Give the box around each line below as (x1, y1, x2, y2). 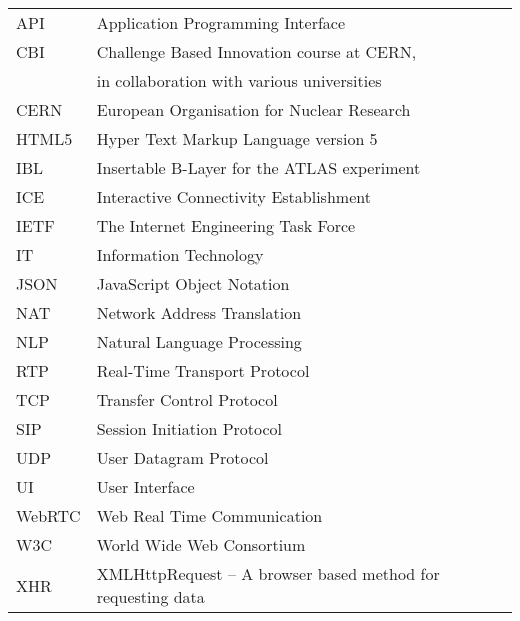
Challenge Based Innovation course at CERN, (96, 40, 417, 63)
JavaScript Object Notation (96, 272, 290, 295)
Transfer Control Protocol (96, 388, 278, 411)
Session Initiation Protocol (96, 417, 283, 440)
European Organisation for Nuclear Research (96, 98, 411, 121)
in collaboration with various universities (96, 69, 382, 92)
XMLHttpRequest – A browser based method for (96, 562, 440, 585)
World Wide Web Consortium (96, 533, 306, 556)
